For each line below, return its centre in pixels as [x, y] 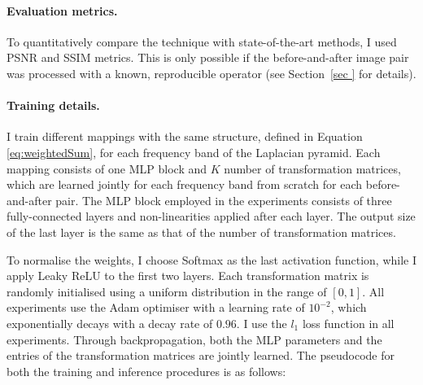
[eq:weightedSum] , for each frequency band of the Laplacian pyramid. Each [194, 152]
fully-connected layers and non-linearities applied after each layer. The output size [211, 216]
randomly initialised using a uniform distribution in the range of [167, 291]
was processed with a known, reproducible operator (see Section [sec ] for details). [211, 73]
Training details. [53, 105]
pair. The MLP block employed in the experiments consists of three [224, 200]
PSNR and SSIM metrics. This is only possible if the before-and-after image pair [208, 57]
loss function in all [348, 323]
